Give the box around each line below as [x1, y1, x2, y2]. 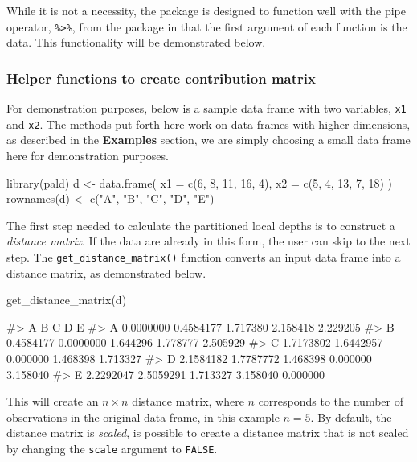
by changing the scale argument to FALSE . [6, 439, 218, 456]
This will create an [6, 393, 99, 410]
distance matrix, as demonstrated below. [6, 264, 206, 281]
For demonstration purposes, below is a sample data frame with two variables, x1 [6, 100, 407, 117]
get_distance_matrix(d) [6, 291, 127, 308]
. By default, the [310, 408, 392, 425]
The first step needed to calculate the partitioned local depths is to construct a [6, 217, 395, 233]
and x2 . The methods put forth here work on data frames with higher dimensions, [6, 115, 411, 132]
